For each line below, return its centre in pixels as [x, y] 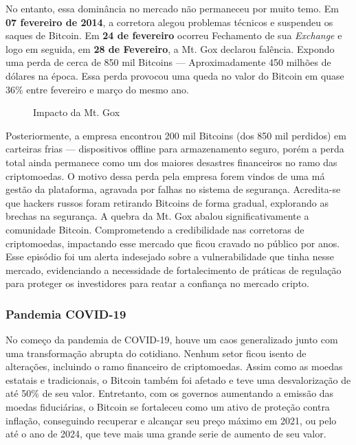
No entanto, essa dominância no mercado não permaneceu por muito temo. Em [172, 8]
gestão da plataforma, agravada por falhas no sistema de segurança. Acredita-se [173, 189]
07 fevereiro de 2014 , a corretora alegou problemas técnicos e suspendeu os [169, 22]
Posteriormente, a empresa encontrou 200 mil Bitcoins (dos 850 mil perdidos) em [176, 135]
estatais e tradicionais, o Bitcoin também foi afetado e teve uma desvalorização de [178, 379]
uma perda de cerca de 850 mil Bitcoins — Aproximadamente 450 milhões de [168, 62]
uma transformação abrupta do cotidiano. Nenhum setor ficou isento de [156, 353]
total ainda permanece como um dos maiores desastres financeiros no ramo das [171, 162]
